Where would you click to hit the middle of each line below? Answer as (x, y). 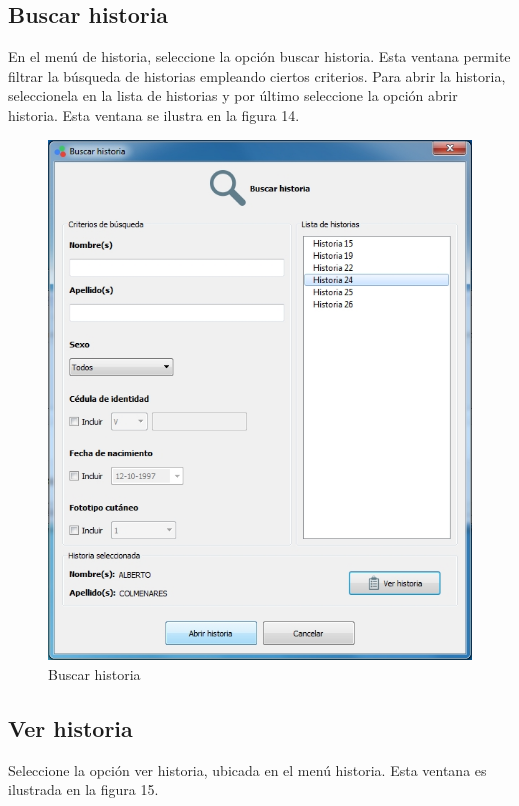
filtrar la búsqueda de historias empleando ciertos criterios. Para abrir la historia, (257, 75)
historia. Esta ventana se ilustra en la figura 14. (154, 114)
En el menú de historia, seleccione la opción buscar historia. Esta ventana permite (259, 56)
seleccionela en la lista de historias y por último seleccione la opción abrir (233, 95)
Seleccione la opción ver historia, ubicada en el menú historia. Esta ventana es (247, 769)
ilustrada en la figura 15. (83, 789)
